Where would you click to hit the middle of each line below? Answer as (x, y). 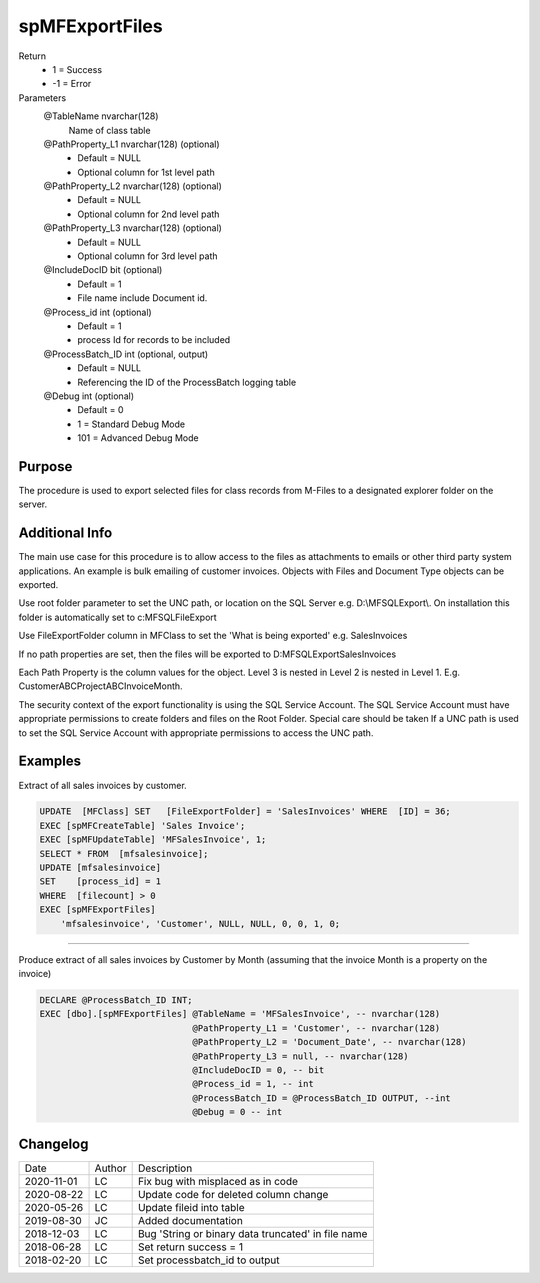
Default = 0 (100, 410)
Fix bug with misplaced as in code (218, 1181)
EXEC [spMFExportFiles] (98, 909)
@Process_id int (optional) (97, 312)
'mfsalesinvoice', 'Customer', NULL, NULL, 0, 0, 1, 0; (200, 923)
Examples (50, 761)
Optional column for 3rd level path (147, 256)
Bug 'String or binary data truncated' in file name (252, 1233)
